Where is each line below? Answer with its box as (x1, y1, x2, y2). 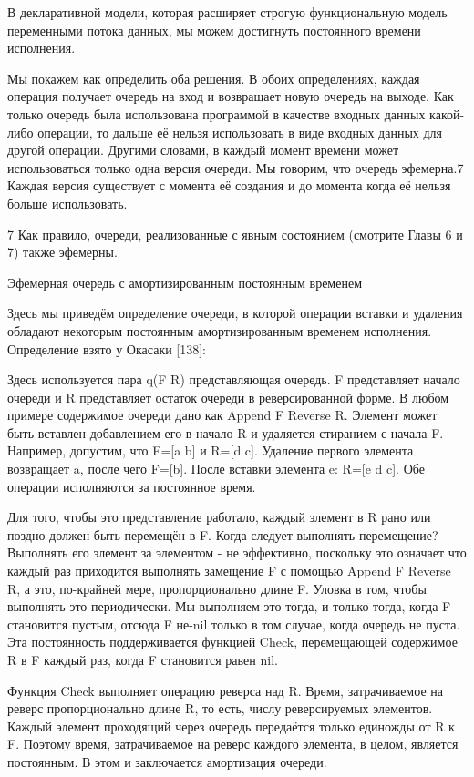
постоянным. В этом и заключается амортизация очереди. (7, 751, 327, 771)
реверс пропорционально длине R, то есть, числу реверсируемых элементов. (7, 699, 433, 718)
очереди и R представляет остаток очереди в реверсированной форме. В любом (7, 387, 449, 406)
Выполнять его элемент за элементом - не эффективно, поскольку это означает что (7, 543, 467, 562)
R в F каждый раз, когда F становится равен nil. (7, 650, 278, 669)
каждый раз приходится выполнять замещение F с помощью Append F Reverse (7, 561, 451, 580)
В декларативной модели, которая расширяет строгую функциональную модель (7, 3, 448, 21)
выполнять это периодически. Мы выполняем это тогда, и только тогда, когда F (7, 597, 451, 616)
